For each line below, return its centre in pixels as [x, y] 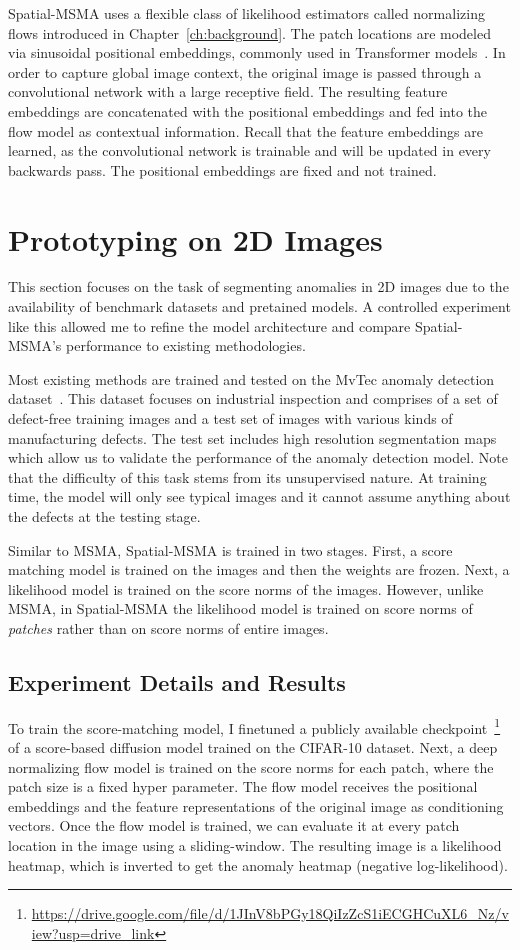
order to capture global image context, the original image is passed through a [245, 71]
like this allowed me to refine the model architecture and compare [209, 325]
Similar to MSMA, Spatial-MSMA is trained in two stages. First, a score [230, 549]
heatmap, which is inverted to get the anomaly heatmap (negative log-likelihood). [258, 864]
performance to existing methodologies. [186, 345]
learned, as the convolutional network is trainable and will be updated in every [249, 150]
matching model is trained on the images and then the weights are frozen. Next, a [259, 569]
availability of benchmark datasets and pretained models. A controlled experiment [259, 306]
